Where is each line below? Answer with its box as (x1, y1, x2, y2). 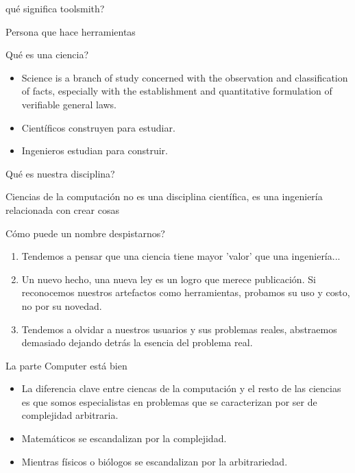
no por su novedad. (21, 298, 102, 313)
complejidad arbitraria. (21, 408, 119, 422)
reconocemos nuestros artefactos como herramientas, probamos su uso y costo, (21, 285, 350, 300)
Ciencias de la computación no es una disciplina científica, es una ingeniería (5, 189, 323, 204)
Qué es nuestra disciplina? (5, 166, 115, 180)
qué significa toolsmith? (5, 1, 105, 15)
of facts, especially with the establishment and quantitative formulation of (21, 84, 332, 98)
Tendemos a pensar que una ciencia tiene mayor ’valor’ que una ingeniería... (21, 249, 341, 263)
